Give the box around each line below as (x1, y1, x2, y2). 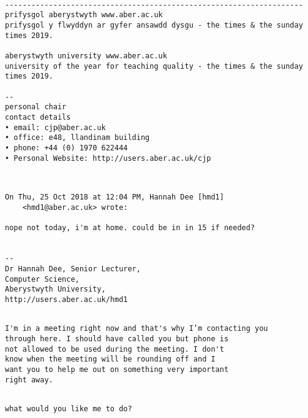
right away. (5, 375, 53, 384)
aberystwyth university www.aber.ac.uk (5, 51, 167, 60)
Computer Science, (5, 274, 80, 284)
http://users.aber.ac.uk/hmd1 (5, 295, 128, 304)
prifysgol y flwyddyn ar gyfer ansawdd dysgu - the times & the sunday (5, 20, 303, 29)
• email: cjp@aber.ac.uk (5, 123, 106, 132)
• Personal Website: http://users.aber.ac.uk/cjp (5, 153, 211, 163)
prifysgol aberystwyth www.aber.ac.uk (5, 10, 163, 20)
